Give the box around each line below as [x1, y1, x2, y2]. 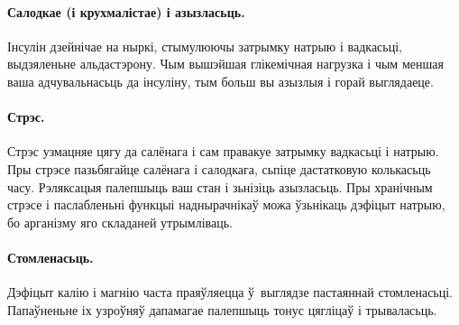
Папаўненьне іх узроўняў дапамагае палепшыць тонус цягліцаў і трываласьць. [7, 300, 437, 319]
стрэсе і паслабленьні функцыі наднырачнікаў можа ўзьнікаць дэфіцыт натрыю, [7, 195, 445, 214]
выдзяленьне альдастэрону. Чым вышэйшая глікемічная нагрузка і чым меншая [7, 54, 444, 73]
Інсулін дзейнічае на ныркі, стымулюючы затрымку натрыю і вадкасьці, [7, 36, 402, 55]
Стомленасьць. [7, 247, 94, 266]
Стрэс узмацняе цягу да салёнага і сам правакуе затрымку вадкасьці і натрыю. [7, 142, 439, 161]
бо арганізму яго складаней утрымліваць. [7, 212, 233, 231]
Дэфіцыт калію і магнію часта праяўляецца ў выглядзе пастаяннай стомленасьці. [7, 283, 454, 302]
